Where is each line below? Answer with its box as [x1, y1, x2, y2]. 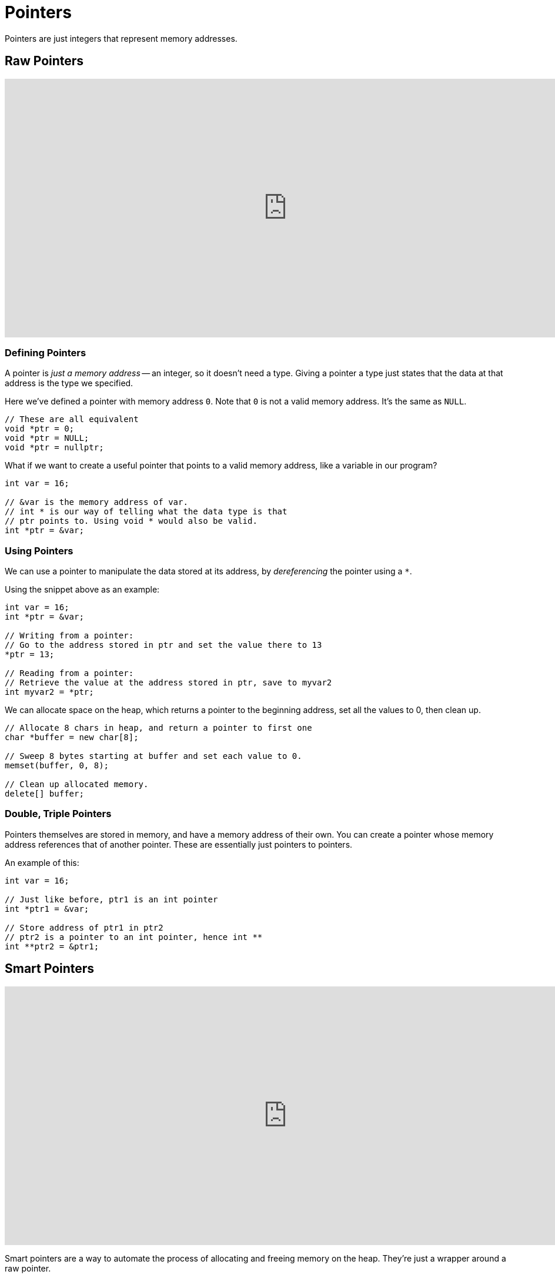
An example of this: [5, 857, 79, 868]
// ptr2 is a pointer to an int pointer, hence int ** [5, 932, 263, 942]
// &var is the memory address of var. [5, 497, 188, 507]
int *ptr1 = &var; [5, 904, 89, 914]
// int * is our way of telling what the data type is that [5, 507, 287, 517]
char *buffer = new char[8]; [5, 732, 139, 742]
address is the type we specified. [5, 378, 133, 389]
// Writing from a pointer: [5, 631, 134, 641]
